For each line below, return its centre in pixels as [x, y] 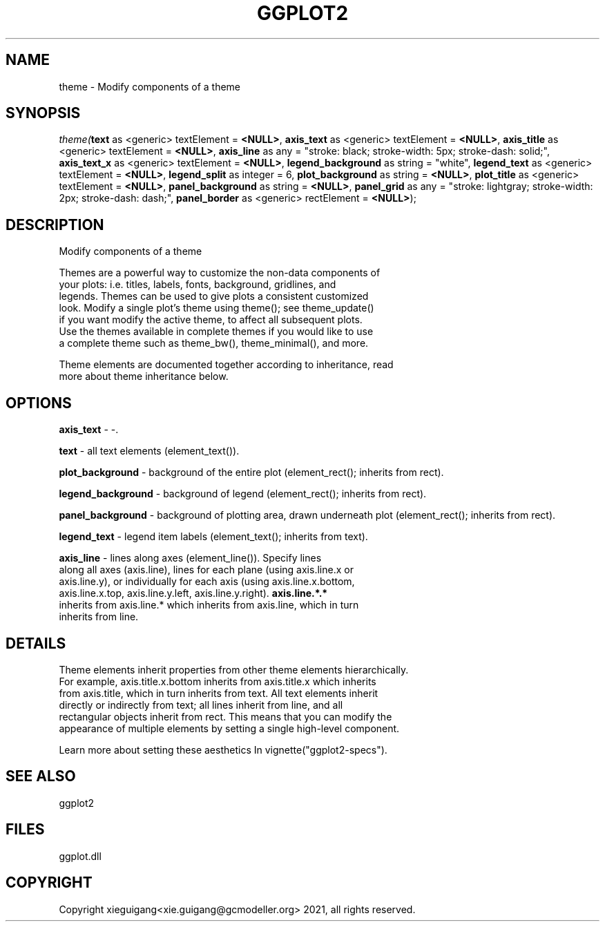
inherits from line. [99, 617]
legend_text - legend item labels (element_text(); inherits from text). [213, 537]
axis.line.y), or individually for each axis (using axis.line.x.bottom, [207, 582]
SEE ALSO [41, 776]
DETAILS [36, 643]
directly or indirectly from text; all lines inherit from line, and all [201, 705]
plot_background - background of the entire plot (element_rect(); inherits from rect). [251, 472]
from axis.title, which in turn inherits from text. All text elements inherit [219, 693]
